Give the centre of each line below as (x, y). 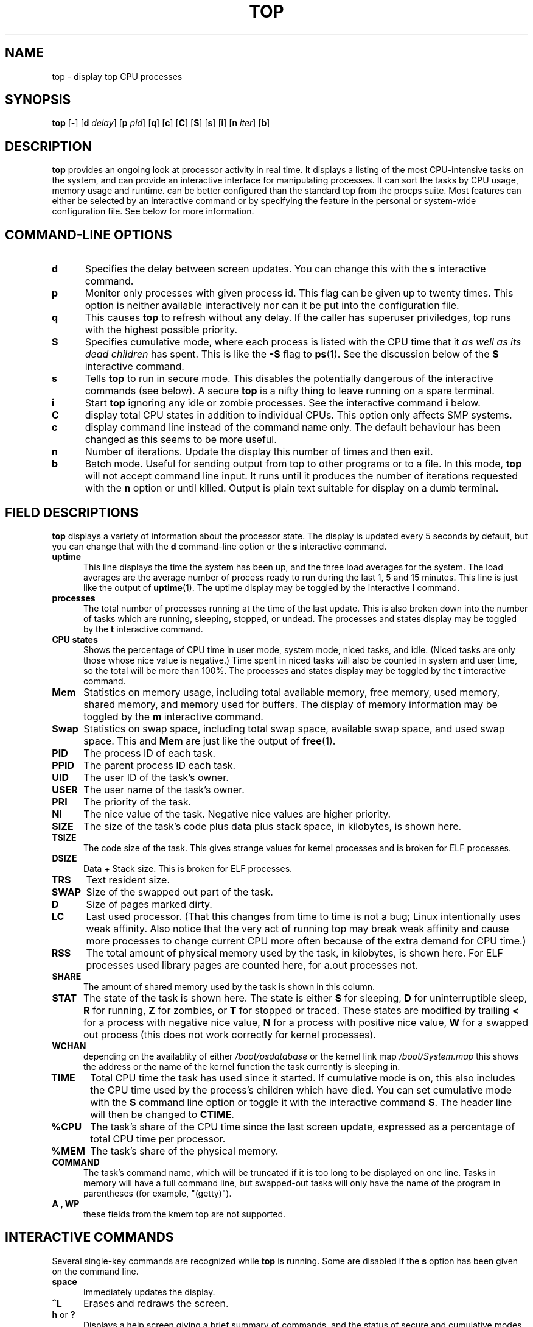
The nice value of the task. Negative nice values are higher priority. (237, 814)
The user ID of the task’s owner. (156, 777)
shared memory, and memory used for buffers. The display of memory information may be (291, 704)
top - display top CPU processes (117, 76)
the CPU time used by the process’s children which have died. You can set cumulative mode (301, 1090)
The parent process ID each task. (160, 765)
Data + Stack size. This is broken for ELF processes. (188, 868)
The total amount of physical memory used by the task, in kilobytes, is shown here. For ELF (294, 953)
